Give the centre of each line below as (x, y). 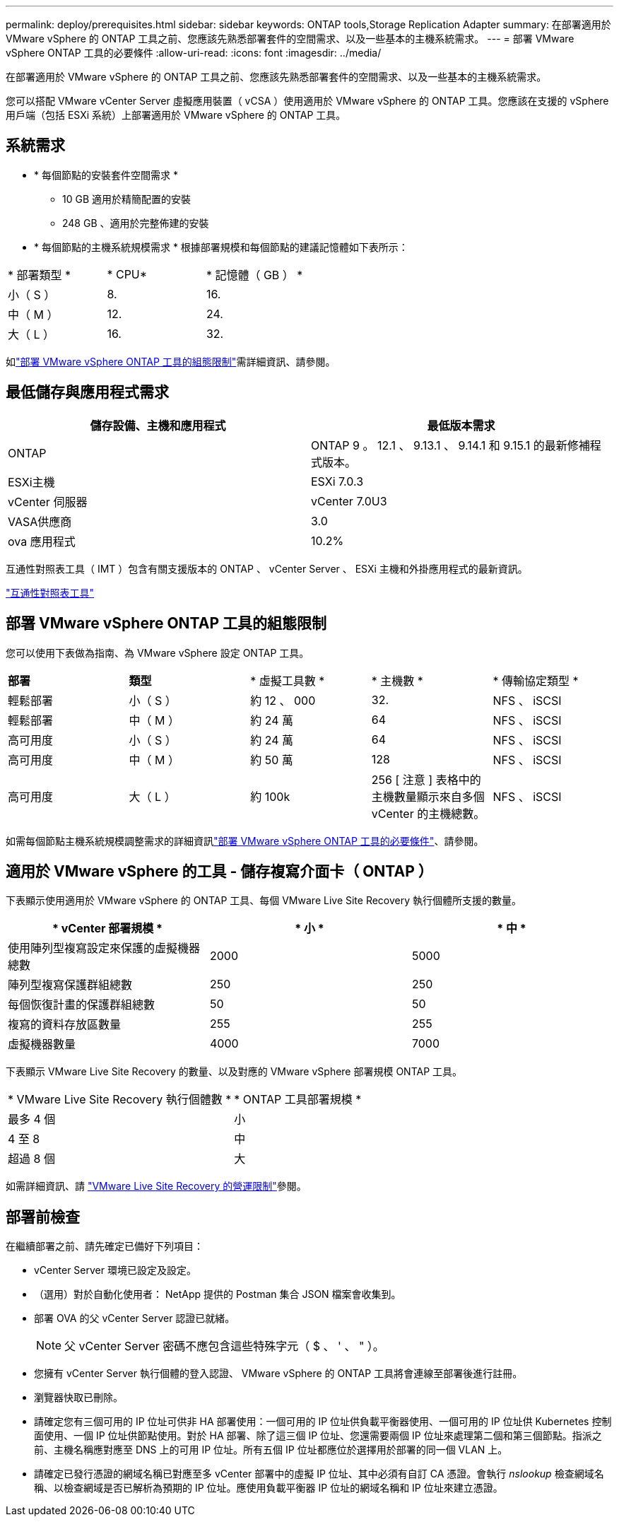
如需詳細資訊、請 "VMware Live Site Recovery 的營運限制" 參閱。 (156, 1186)
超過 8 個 (31, 1159)
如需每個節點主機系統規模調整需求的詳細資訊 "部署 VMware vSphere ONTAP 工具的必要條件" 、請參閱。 (245, 841)
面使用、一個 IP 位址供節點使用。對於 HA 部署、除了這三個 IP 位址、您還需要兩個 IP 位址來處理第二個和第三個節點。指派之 (318, 1436)
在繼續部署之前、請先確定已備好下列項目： (105, 1246)
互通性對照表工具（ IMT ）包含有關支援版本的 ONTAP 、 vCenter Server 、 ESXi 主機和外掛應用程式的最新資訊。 (267, 568)
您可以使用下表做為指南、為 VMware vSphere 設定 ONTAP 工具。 (158, 652)
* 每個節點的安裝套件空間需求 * (106, 175)
